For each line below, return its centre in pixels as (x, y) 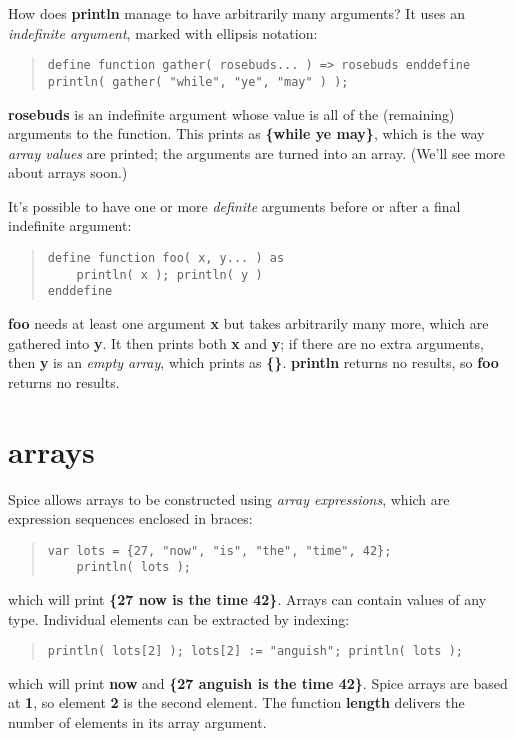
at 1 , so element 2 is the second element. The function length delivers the (236, 702)
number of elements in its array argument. (137, 722)
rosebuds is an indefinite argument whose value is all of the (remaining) (231, 113)
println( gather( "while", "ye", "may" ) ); (198, 81)
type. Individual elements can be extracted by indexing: (179, 618)
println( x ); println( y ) (169, 274)
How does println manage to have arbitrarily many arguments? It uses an (236, 13)
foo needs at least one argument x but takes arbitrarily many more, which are (248, 323)
